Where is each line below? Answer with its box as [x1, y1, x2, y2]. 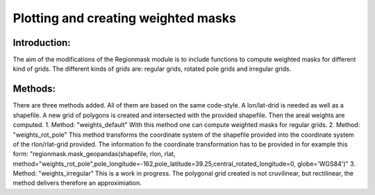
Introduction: [12, 37, 71, 49]
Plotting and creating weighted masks [12, 10, 236, 26]
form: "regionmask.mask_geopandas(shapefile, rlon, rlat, [12, 150, 176, 158]
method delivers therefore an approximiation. [12, 179, 142, 187]
